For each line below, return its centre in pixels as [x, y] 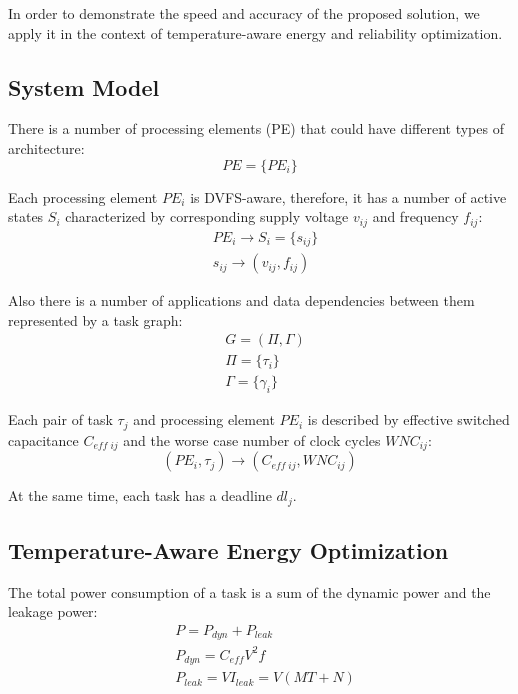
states [26, 216]
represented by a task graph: [95, 319]
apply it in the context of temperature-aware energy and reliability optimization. [255, 32]
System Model [84, 86]
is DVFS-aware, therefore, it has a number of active [348, 196]
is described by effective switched [408, 419]
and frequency [415, 216]
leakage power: [53, 611]
